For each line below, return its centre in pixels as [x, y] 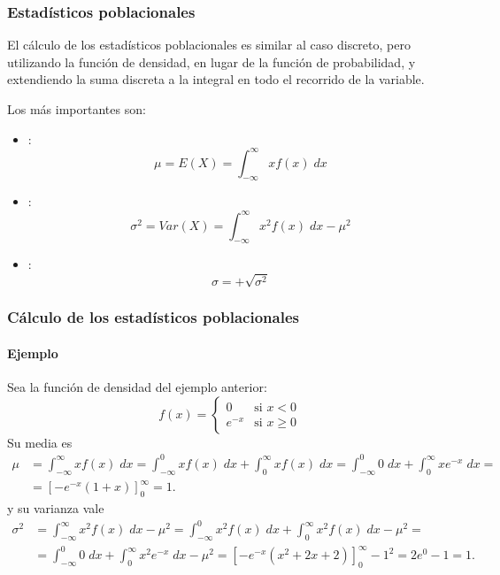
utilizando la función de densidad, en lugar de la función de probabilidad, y [212, 61]
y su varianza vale [56, 508]
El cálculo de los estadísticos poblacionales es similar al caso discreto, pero [209, 45]
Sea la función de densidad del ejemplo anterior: [137, 387]
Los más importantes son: [77, 109]
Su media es [40, 442]
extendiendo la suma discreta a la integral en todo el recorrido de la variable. [216, 79]
